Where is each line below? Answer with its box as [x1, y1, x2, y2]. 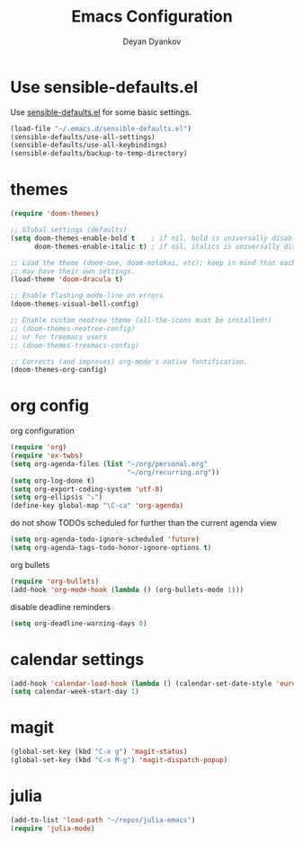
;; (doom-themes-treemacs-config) [10, 341, 140, 350]
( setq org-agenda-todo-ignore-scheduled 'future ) [10, 535, 201, 545]
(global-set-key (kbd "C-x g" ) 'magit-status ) [10, 748, 188, 757]
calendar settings [10, 649, 145, 669]
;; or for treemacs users [10, 332, 107, 341]
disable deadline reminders [10, 601, 111, 612]
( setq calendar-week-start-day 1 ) [10, 687, 140, 696]
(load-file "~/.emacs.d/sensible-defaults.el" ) [10, 124, 192, 133]
